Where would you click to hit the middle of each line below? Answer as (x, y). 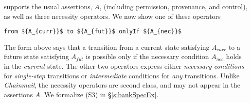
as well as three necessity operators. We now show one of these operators (112, 16)
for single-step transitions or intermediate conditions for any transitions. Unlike (122, 75)
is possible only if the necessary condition (147, 56)
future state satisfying (36, 56)
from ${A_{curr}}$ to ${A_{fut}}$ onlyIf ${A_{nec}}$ (93, 32)
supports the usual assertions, (48, 6)
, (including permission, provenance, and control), (173, 6)
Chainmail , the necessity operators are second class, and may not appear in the (122, 85)
